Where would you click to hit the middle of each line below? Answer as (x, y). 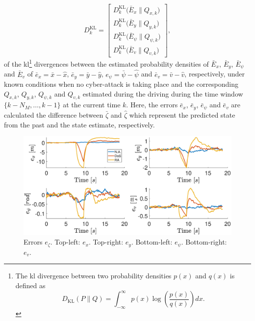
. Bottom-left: (152, 242)
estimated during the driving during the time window (163, 93)
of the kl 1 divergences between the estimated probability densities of (106, 63)
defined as (30, 285)
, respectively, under (215, 74)
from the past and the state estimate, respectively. (79, 124)
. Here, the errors (152, 105)
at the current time (92, 105)
